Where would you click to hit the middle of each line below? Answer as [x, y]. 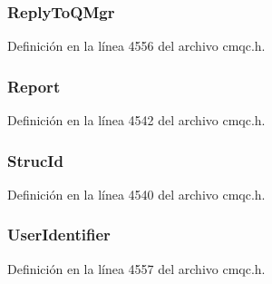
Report [34, 86]
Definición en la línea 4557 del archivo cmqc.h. [136, 268]
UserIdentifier [59, 235]
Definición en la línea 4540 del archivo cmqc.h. [136, 194]
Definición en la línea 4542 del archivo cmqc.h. [136, 120]
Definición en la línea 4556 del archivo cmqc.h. [136, 46]
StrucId [35, 160]
